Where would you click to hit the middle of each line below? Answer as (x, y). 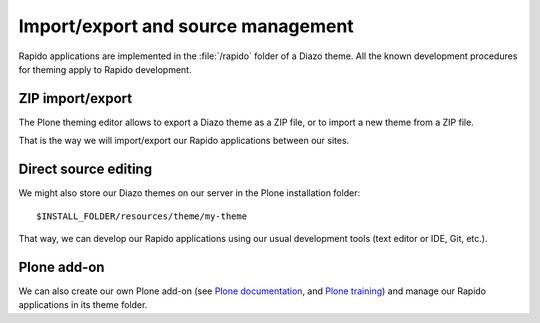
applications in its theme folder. (83, 305)
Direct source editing (85, 169)
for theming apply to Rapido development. (105, 69)
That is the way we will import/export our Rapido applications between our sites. (184, 141)
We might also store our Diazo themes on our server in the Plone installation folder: (189, 193)
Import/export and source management (186, 26)
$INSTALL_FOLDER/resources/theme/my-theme (142, 216)
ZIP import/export (75, 98)
